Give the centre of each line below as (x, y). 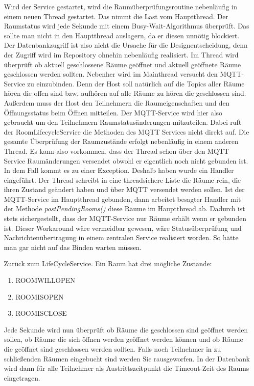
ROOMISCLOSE (41, 313)
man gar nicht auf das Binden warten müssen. (73, 247)
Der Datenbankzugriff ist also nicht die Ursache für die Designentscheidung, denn (126, 45)
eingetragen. (22, 377)
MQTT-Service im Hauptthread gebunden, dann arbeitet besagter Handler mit (123, 199)
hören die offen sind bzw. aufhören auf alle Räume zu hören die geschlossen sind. (125, 93)
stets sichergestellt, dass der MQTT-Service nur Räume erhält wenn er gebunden (125, 218)
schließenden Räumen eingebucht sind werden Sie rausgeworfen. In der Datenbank (127, 358)
